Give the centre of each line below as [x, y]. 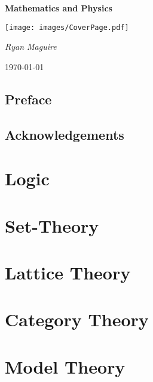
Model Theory [65, 366]
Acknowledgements [65, 134]
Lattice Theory [68, 272]
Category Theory [77, 319]
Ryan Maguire [31, 46]
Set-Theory [52, 225]
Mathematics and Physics [59, 8]
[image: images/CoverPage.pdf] [67, 27]
